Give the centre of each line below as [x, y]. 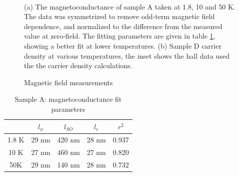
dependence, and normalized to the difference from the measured [123, 26]
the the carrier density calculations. [78, 65]
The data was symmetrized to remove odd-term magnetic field [119, 16]
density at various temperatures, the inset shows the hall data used [127, 55]
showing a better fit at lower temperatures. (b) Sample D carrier [123, 45]
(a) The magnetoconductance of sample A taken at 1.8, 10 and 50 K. [130, 6]
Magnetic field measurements [68, 82]
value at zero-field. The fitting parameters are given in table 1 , [120, 36]
